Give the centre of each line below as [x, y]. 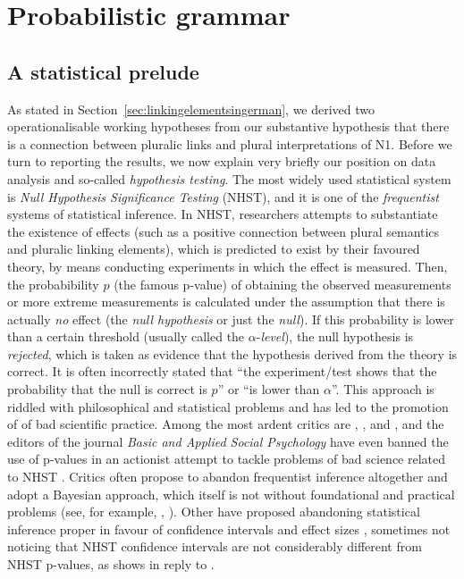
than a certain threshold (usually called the [126, 336]
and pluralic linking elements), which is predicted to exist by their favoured [214, 249]
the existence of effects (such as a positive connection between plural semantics [224, 231]
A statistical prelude [103, 71]
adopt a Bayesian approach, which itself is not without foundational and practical [231, 494]
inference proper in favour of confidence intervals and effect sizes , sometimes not [229, 529]
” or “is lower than [269, 389]
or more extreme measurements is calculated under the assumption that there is [226, 302]
